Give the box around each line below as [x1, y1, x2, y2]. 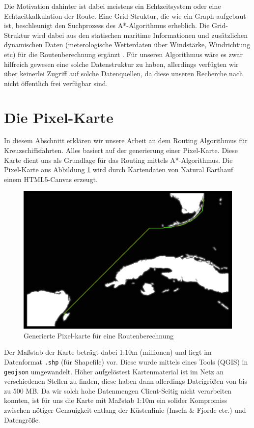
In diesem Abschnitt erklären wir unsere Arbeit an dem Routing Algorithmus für [4, 135, 248, 146]
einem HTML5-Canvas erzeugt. [4, 174, 98, 184]
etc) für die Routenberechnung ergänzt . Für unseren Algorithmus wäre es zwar [4, 49, 243, 59]
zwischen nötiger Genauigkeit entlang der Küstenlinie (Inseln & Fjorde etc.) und [4, 405, 246, 415]
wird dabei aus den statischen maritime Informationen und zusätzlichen [32, 30, 248, 40]
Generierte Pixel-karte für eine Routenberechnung [24, 330, 174, 340]
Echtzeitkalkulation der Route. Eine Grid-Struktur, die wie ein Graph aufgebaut [4, 10, 246, 21]
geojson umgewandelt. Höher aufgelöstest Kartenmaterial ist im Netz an [4, 366, 224, 376]
